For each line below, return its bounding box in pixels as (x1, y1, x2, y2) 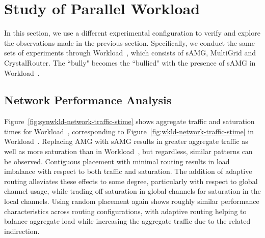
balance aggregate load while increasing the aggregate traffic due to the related (4, 216, 251, 226)
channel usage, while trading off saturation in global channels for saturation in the (4, 186, 261, 196)
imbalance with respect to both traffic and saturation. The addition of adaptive (4, 166, 252, 176)
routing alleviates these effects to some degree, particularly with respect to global (4, 175, 258, 186)
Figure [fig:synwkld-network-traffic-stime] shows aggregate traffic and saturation (4, 116, 255, 127)
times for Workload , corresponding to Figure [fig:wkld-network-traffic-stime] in (4, 126, 254, 136)
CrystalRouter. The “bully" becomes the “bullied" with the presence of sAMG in (4, 57, 256, 68)
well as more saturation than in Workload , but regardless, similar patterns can (4, 146, 253, 157)
